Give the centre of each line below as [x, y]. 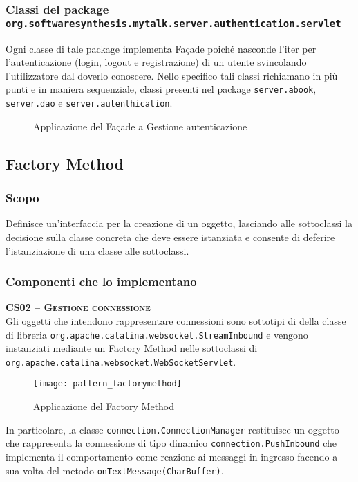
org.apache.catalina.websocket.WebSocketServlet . [121, 361]
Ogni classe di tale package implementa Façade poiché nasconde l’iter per [161, 48]
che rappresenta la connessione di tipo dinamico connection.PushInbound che [171, 443]
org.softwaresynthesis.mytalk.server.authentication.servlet [173, 23]
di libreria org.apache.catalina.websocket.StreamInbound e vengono [157, 334]
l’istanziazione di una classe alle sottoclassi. [97, 250]
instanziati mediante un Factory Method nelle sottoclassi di [132, 348]
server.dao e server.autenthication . [89, 103]
